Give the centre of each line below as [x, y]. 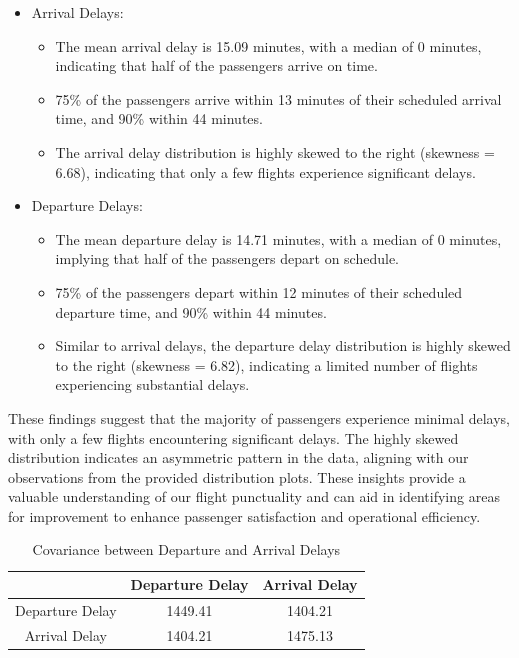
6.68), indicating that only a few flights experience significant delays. [265, 171]
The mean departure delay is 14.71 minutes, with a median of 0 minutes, [278, 238]
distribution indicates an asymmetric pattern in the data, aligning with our [238, 457]
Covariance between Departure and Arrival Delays [186, 549]
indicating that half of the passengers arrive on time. [216, 65]
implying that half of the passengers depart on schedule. [227, 258]
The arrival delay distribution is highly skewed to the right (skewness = [275, 151]
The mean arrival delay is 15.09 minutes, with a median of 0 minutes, [268, 45]
